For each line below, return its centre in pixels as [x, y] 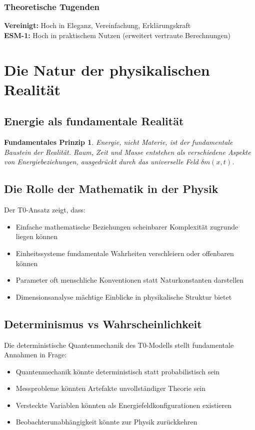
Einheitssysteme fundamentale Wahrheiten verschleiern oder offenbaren [125, 253]
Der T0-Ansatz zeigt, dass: [45, 210]
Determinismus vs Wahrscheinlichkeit [103, 324]
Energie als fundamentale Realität [94, 121]
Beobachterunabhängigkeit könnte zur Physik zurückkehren [106, 422]
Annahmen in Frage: [35, 355]
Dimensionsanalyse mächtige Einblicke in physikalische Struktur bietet [124, 296]
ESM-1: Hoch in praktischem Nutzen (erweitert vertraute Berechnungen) [117, 35]
